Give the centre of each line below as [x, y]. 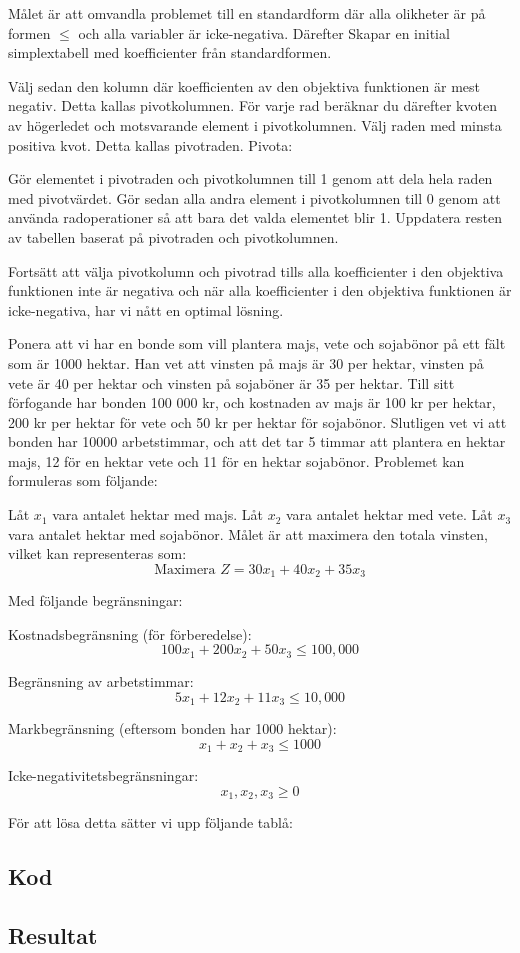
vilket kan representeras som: [97, 553]
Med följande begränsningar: [95, 600]
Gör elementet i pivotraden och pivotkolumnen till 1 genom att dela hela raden [250, 178]
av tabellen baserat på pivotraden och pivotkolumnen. [173, 236]
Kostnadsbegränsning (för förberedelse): [130, 633]
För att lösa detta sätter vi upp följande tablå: [150, 822]
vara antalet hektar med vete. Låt [389, 514]
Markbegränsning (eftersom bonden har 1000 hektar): [172, 727]
